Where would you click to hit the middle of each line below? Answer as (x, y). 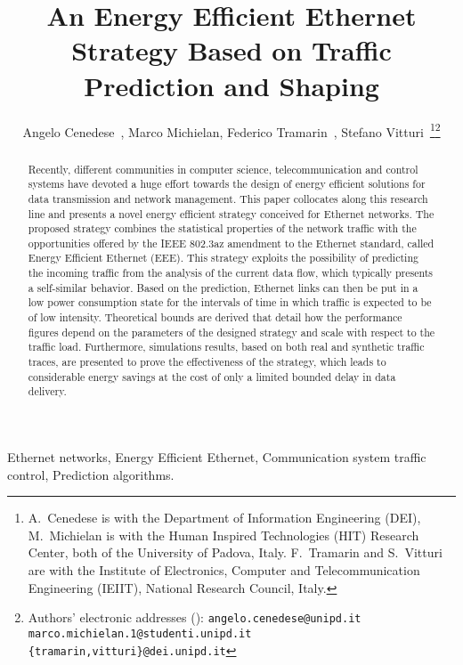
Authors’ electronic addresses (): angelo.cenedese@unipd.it (195, 617)
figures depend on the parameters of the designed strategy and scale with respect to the (231, 332)
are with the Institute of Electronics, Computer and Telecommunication (224, 570)
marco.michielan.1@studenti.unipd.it (140, 633)
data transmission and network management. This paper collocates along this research (228, 198)
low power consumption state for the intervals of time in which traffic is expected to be (230, 302)
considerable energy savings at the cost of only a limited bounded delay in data (212, 376)
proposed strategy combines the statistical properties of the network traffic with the (222, 228)
